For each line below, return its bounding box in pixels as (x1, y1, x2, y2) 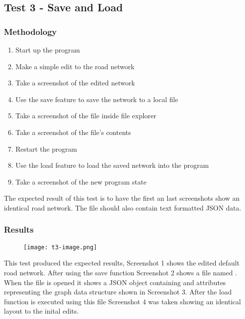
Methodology (4, 25, 57, 37)
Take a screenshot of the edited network (15, 78, 135, 88)
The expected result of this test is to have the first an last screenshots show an (4, 193, 240, 203)
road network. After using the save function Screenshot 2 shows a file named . (4, 267, 237, 277)
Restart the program (15, 143, 77, 154)
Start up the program (15, 45, 80, 54)
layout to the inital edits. (4, 306, 79, 316)
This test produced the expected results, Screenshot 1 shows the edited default (4, 258, 240, 268)
